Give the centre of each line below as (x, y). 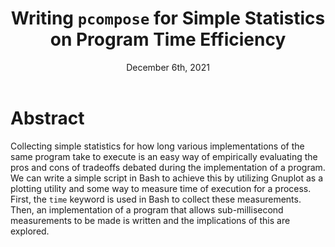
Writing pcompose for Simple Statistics (168, 18)
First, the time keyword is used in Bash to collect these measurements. (156, 199)
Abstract (47, 118)
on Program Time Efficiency (168, 39)
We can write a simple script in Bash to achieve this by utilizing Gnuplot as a (167, 178)
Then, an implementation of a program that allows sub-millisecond (147, 209)
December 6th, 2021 (168, 67)
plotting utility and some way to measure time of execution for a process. (161, 188)
